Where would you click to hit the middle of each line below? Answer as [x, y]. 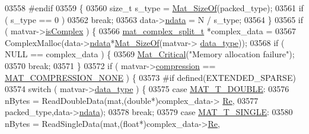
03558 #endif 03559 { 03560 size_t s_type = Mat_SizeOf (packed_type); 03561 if [154, 8]
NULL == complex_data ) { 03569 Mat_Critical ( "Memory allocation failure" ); [150, 54]
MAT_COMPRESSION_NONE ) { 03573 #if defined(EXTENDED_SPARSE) [150, 77]
